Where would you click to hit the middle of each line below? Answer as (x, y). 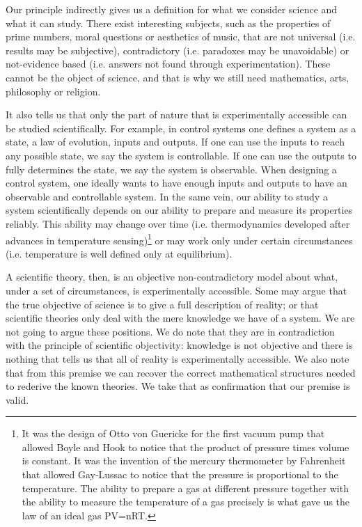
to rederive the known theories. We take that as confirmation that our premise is (178, 386)
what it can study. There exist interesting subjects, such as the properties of (168, 23)
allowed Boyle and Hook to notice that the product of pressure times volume (186, 447)
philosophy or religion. (53, 91)
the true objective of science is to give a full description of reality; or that (162, 304)
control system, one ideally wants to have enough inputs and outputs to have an (176, 183)
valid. (17, 399)
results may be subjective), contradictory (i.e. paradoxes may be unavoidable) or (178, 50)
